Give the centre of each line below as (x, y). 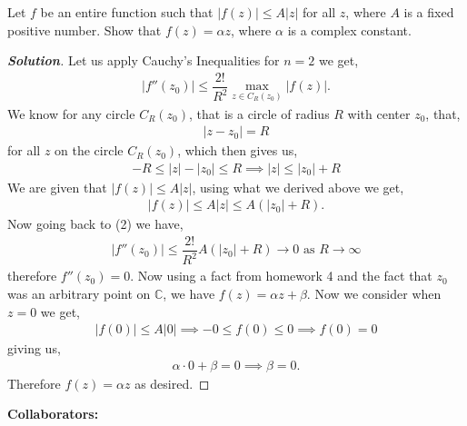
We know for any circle (71, 113)
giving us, (34, 348)
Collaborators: (53, 414)
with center (379, 113)
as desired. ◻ (172, 383)
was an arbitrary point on (79, 293)
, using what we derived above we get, (298, 187)
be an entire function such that (127, 12)
